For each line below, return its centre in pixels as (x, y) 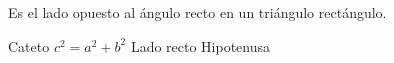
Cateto (29, 45)
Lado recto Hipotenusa (200, 45)
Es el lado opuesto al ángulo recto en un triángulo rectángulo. (197, 12)
